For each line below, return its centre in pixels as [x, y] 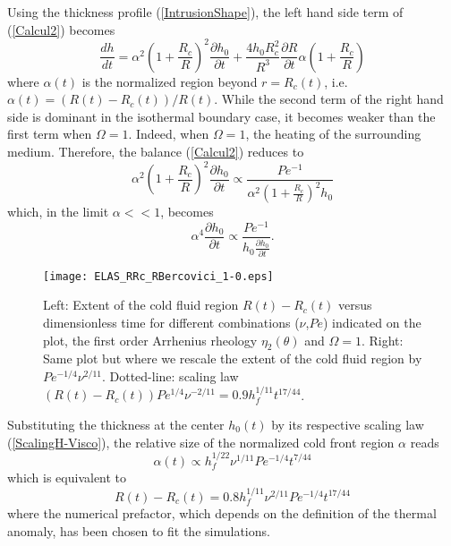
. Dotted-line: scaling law [170, 375]
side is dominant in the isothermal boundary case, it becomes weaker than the [221, 116]
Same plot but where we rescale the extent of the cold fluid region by [233, 358]
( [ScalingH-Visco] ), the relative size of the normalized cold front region [201, 442]
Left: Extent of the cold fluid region [141, 305]
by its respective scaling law [348, 424]
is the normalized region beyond [170, 81]
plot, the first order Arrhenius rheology [150, 340]
